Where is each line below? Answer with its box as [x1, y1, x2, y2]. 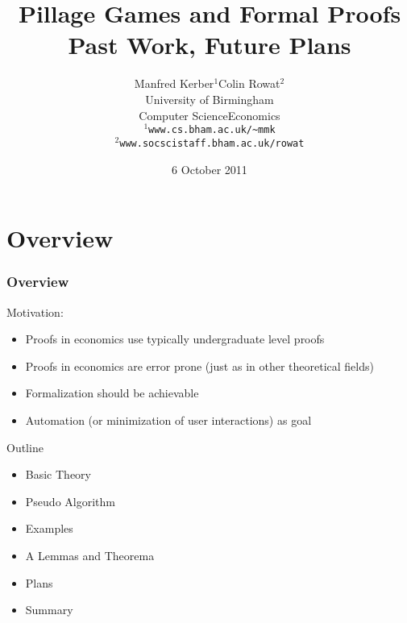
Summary [25, 601, 73, 618]
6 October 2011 [172, 160, 247, 177]
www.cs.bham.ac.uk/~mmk [148, 124, 276, 136]
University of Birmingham [145, 90, 274, 107]
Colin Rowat [218, 75, 280, 92]
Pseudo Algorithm [25, 492, 115, 509]
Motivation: [6, 303, 64, 320]
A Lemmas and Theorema [25, 546, 155, 563]
